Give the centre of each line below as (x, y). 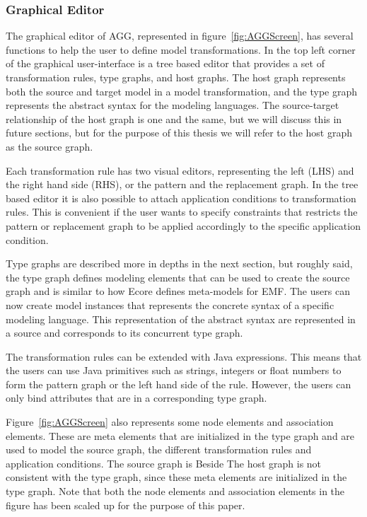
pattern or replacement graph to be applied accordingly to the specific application (183, 225)
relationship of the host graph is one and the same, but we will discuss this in (174, 118)
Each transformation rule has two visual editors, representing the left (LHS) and (180, 170)
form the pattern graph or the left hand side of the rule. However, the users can (179, 384)
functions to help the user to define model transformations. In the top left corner (181, 49)
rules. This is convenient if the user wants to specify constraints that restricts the (182, 212)
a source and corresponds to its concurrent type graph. (124, 333)
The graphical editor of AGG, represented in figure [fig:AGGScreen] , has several (180, 36)
